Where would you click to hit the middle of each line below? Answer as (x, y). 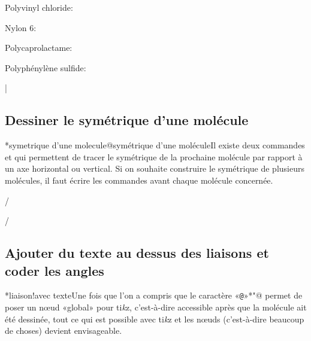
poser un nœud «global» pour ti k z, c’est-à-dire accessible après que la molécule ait (156, 307)
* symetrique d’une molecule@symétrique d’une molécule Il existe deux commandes (155, 145)
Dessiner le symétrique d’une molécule (127, 120)
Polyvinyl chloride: (39, 7)
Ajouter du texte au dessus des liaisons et (137, 253)
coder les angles (55, 270)
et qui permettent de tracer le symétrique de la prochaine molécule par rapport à (154, 156)
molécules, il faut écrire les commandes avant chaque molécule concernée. (139, 180)
